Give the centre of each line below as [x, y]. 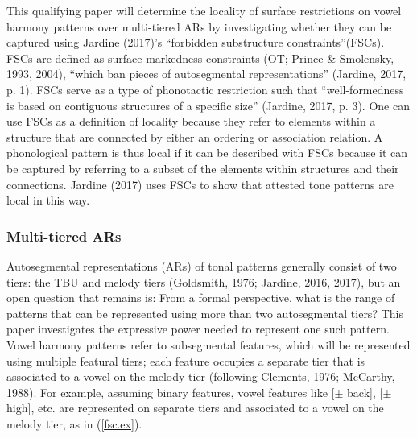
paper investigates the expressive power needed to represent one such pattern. [198, 329]
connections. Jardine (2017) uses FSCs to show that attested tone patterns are [200, 184]
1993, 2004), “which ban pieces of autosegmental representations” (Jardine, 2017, [206, 74]
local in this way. [48, 200]
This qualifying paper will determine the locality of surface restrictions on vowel [204, 10]
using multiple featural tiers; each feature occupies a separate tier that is [186, 360]
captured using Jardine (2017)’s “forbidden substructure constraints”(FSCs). [196, 42]
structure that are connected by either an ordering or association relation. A [195, 136]
